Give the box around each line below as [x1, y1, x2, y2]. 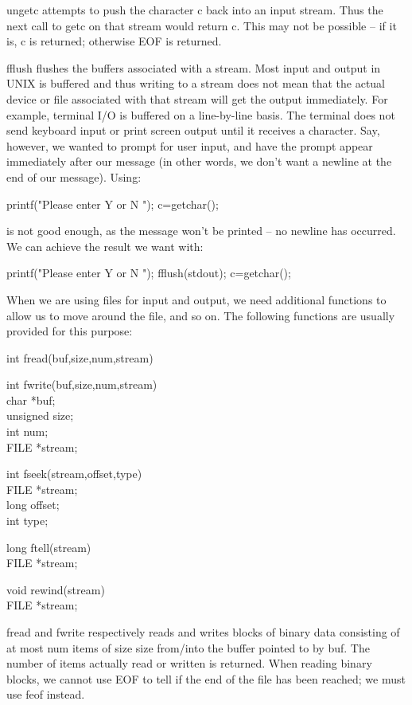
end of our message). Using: [6, 168, 142, 185]
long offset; [6, 496, 60, 513]
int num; [6, 423, 49, 440]
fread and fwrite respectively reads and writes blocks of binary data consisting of [6, 624, 400, 640]
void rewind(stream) [6, 581, 105, 597]
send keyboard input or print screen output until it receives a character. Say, [6, 122, 380, 139]
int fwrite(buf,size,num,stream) [6, 376, 157, 393]
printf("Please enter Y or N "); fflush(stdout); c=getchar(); [6, 264, 291, 281]
